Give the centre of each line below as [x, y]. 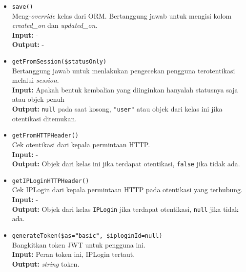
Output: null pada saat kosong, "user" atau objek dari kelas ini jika [117, 109]
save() [22, 7]
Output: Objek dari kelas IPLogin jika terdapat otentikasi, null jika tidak [125, 209]
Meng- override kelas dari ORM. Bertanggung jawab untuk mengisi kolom [122, 15]
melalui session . [35, 80]
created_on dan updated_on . [55, 25]
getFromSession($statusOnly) [59, 62]
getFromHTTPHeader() [45, 136]
